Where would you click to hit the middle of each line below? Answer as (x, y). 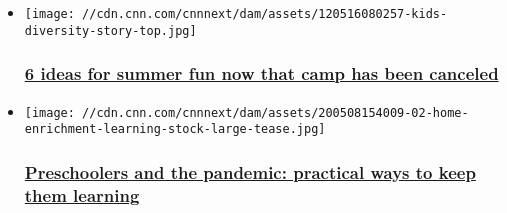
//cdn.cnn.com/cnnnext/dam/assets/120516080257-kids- (265, 14)
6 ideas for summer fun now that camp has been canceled (261, 73)
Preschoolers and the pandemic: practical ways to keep (250, 171)
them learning (82, 194)
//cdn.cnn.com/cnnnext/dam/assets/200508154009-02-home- (275, 112)
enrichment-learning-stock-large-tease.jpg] (175, 129)
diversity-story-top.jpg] (110, 30)
